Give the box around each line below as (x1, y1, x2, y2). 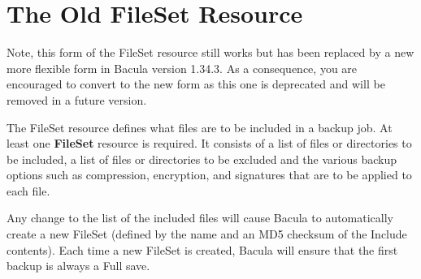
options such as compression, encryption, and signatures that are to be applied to (7, 166, 412, 183)
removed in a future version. (7, 91, 147, 108)
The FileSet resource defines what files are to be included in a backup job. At (7, 118, 393, 135)
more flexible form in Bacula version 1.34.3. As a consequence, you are (7, 59, 358, 76)
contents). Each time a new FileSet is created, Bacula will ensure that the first (7, 241, 398, 258)
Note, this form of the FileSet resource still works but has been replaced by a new (7, 44, 414, 61)
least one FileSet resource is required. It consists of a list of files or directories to (7, 135, 412, 152)
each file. (7, 182, 50, 199)
